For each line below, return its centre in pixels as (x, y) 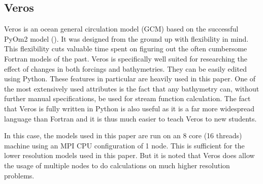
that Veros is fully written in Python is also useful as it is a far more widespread (129, 108)
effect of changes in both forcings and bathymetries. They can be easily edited (125, 68)
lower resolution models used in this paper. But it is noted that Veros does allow (129, 155)
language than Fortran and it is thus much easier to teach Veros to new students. (130, 118)
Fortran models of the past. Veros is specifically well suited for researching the (126, 58)
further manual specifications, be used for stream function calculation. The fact (127, 98)
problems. (19, 175)
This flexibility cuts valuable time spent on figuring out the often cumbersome (126, 49)
